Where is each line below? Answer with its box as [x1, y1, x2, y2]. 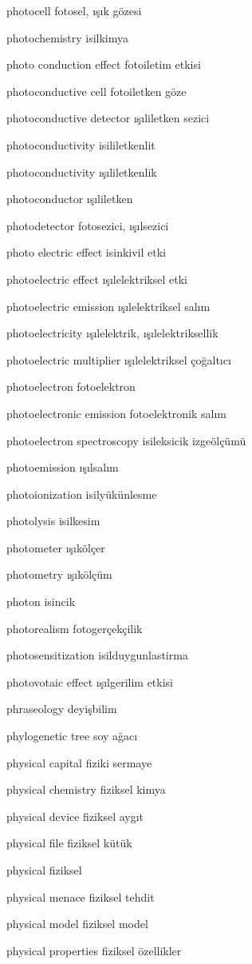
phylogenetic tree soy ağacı [6, 727, 138, 744]
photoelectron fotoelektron [6, 378, 136, 395]
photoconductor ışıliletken [6, 190, 133, 207]
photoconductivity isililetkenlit [6, 136, 156, 153]
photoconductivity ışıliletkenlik [6, 163, 157, 180]
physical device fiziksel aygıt [6, 807, 144, 824]
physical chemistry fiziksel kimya [6, 781, 166, 798]
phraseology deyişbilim [6, 700, 117, 717]
